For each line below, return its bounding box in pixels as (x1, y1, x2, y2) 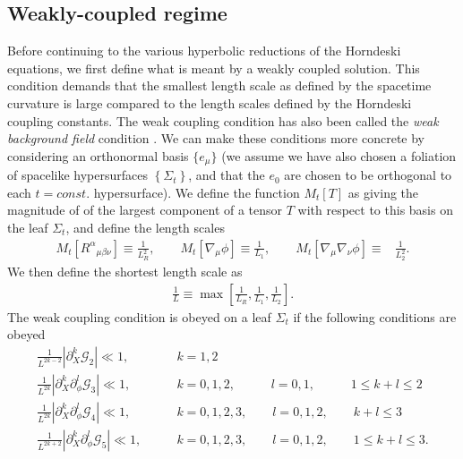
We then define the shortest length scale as (7, 261, 243, 280)
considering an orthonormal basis (7, 146, 189, 165)
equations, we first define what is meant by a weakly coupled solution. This (7, 58, 420, 77)
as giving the (347, 183, 419, 201)
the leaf (7, 218, 48, 236)
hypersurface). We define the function (93, 183, 300, 201)
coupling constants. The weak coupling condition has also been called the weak (7, 111, 439, 130)
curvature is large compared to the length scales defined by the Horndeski (7, 93, 412, 112)
